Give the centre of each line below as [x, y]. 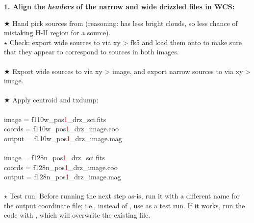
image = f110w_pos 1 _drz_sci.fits [55, 119]
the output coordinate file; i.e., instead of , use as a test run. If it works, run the [125, 205]
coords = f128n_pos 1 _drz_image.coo [61, 167]
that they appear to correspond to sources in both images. [91, 52]
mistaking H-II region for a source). [57, 33]
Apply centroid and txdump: [55, 100]
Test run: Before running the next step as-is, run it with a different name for [125, 196]
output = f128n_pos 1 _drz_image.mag [63, 177]
